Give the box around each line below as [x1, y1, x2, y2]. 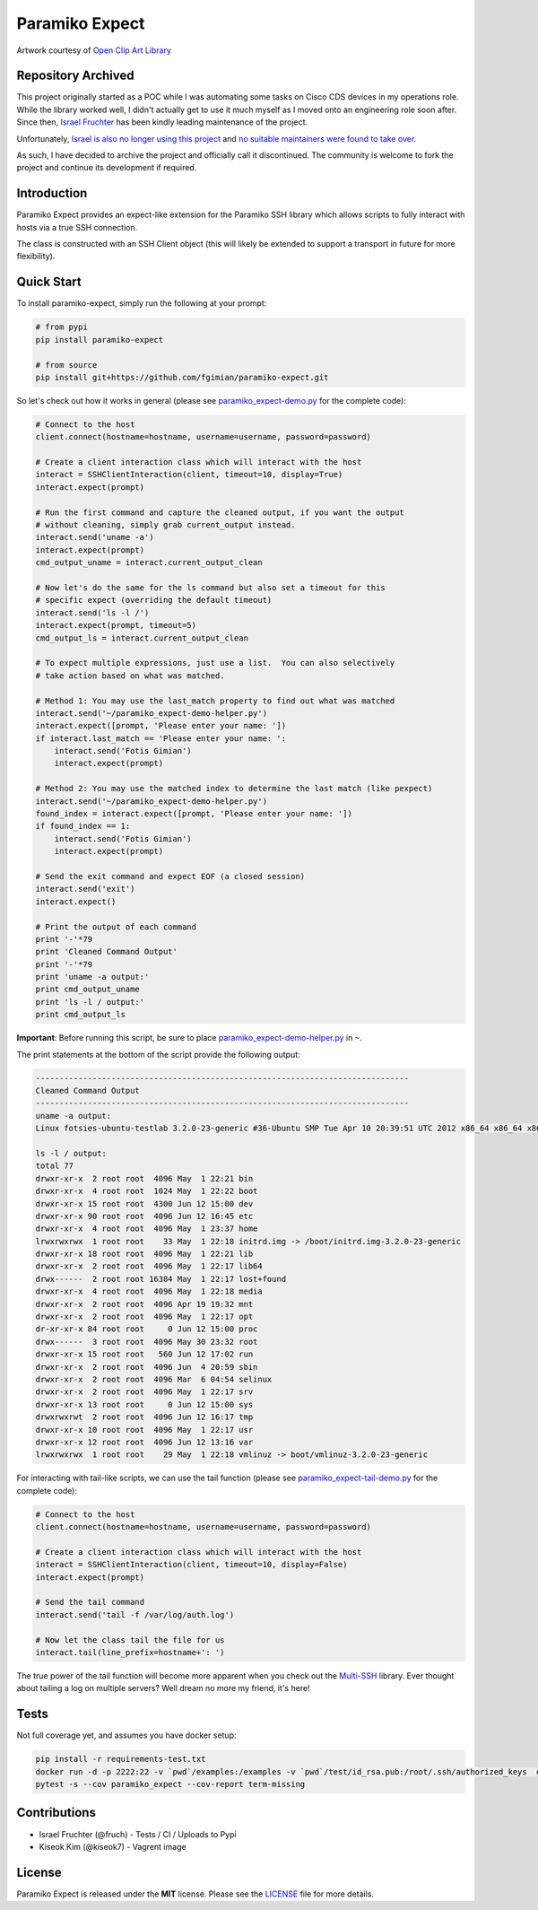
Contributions [16, 1805, 96, 1820]
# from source [35, 360, 98, 370]
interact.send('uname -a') [35, 532, 154, 543]
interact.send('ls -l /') [35, 607, 150, 618]
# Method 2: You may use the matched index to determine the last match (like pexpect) [35, 783, 433, 794]
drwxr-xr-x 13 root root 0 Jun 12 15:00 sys [35, 1400, 254, 1409]
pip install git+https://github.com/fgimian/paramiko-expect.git [35, 372, 329, 382]
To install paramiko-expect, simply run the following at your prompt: [16, 298, 267, 309]
